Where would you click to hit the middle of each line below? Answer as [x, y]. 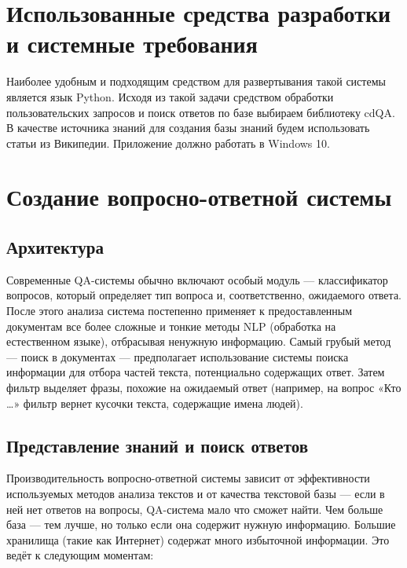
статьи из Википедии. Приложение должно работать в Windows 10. [168, 143]
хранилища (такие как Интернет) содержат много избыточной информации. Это [198, 539]
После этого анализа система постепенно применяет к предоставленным [180, 311]
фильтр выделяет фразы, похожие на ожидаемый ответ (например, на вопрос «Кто [204, 388]
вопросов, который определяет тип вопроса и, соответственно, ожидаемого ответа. [204, 295]
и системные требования [132, 44]
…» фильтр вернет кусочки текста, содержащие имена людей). [155, 403]
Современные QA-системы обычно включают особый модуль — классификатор [197, 279]
